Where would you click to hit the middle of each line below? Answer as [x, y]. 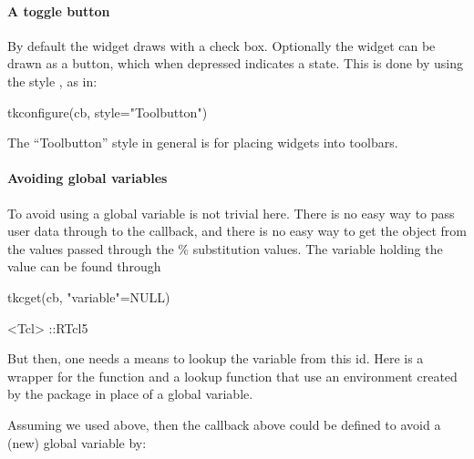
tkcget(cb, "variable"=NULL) [89, 296]
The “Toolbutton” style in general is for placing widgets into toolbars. [203, 143]
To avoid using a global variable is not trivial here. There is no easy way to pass [231, 213]
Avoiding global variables [88, 178]
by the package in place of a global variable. [130, 394]
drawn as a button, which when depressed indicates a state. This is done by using [236, 63]
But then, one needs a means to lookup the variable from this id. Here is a [216, 358]
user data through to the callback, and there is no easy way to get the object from [237, 231]
